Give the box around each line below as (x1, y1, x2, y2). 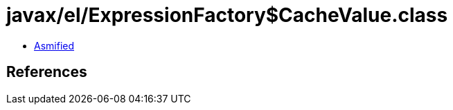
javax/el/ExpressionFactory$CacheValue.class (6, 3, 448, 27)
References (6, 63, 87, 81)
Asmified (34, 39, 75, 52)
